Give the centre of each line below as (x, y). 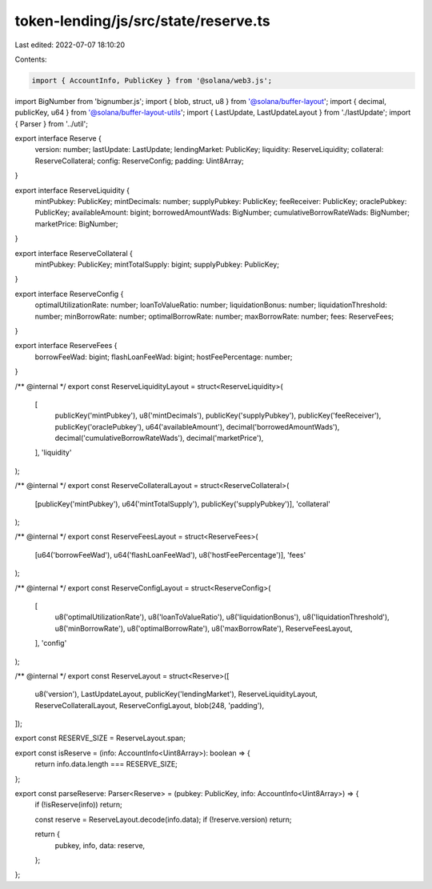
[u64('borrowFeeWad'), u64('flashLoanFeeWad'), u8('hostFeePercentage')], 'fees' (170, 555)
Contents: (31, 59)
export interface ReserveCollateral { (74, 253)
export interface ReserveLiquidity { (72, 190)
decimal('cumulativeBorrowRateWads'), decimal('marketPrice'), (159, 438)
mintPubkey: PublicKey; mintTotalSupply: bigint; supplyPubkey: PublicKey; (157, 264)
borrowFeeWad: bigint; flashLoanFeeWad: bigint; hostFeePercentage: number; (164, 357)
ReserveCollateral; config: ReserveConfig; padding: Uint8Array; (139, 161)
